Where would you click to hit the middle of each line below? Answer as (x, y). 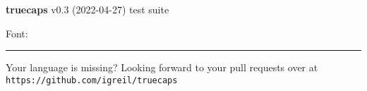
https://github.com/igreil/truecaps (92, 80)
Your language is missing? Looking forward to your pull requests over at (162, 67)
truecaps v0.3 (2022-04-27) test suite (88, 9)
